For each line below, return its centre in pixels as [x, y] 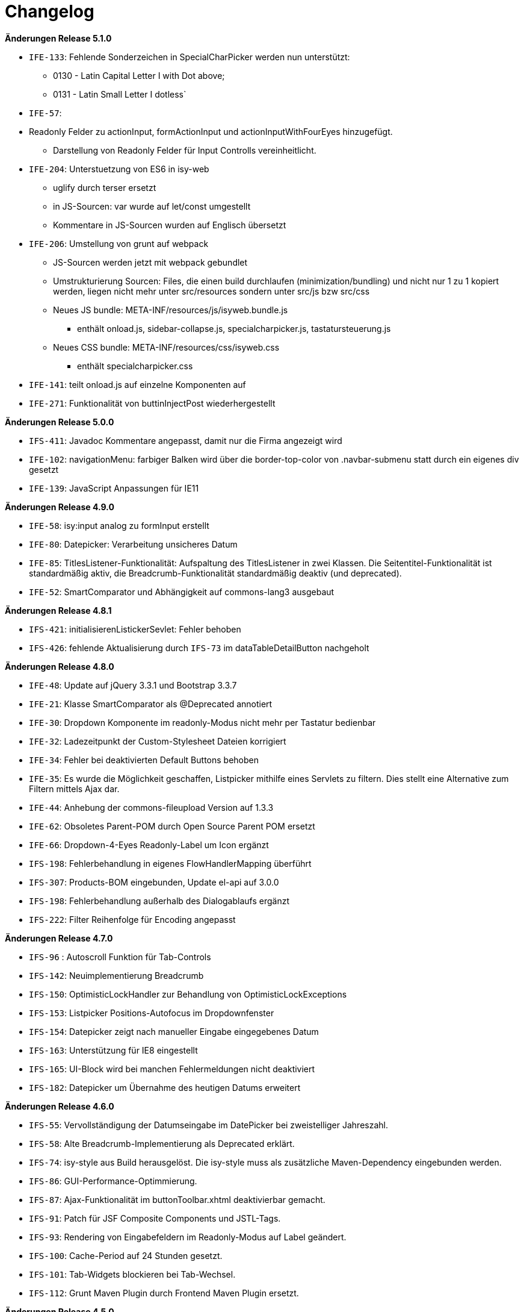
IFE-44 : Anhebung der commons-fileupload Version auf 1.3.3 [151, 807]
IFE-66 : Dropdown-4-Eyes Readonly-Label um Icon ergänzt [149, 845]
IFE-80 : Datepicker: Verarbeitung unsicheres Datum [133, 544]
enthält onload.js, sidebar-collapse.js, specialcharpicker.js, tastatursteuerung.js [234, 328]
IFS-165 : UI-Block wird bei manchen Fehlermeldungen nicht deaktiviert [172, 1069]
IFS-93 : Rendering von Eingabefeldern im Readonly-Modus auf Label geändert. [188, 1237]
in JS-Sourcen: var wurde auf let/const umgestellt [152, 206]
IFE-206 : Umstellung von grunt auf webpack [119, 243]
